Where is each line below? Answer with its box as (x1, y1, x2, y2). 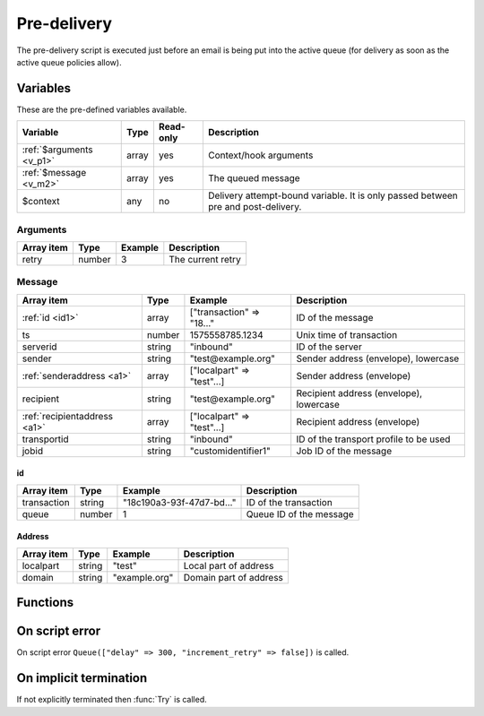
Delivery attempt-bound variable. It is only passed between (207, 189, 459, 202)
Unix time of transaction (296, 328, 398, 341)
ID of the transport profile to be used (296, 433, 451, 445)
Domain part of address (183, 571, 284, 583)
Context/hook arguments (207, 149, 314, 161)
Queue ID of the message (246, 507, 354, 520)
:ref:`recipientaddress (22, 410, 114, 422)
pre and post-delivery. (207, 201, 302, 213)
